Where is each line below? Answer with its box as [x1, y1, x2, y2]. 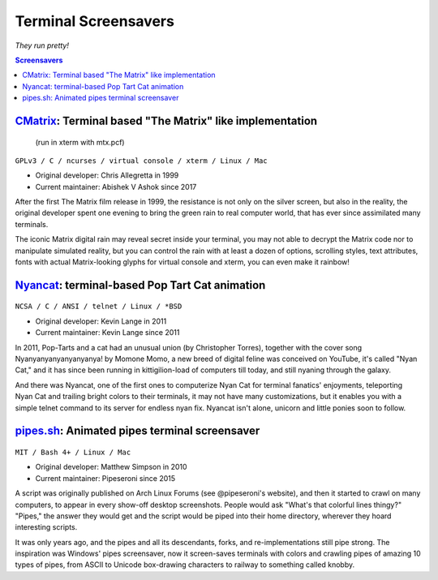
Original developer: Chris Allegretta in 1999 [35, 170, 179, 180]
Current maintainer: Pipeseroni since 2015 [35, 473, 176, 483]
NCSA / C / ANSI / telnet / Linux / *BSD [15, 302, 182, 311]
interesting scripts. [15, 522, 78, 532]
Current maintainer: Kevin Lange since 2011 [35, 328, 180, 337]
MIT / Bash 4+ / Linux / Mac [15, 447, 131, 457]
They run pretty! [15, 41, 69, 50]
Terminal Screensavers [15, 12, 174, 30]
